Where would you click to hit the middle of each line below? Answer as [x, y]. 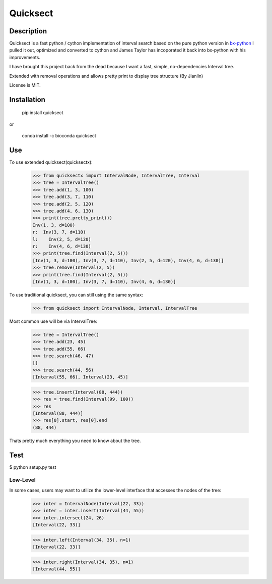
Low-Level [23, 480]
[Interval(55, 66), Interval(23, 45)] [80, 377]
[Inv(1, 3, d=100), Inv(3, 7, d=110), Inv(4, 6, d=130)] [104, 281]
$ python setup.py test [33, 467]
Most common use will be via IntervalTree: [53, 321]
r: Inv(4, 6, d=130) [62, 246]
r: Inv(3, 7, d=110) [59, 232]
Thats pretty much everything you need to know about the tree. [75, 441]
